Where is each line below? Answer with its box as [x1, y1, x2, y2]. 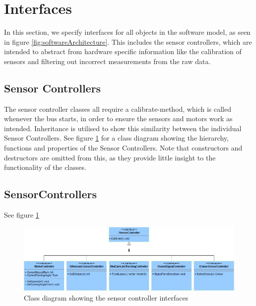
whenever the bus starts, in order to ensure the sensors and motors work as [4, 113, 233, 124]
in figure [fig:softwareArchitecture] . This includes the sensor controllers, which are [4, 36, 252, 47]
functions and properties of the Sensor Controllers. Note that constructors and [4, 143, 243, 153]
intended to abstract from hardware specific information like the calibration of [4, 46, 242, 57]
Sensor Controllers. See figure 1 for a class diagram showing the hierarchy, [4, 133, 229, 143]
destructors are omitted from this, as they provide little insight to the [4, 152, 216, 162]
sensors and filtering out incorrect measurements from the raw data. [4, 56, 211, 66]
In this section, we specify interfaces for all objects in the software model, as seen [4, 27, 251, 37]
